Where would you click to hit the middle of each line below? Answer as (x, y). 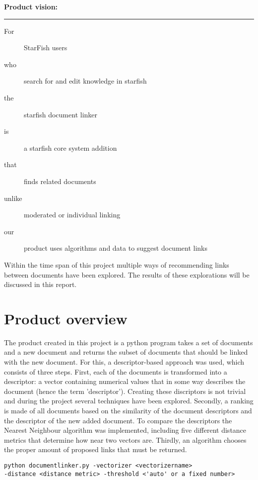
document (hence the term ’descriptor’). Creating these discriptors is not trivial (125, 391)
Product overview (66, 318)
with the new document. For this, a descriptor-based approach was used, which (124, 362)
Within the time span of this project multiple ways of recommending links (117, 264)
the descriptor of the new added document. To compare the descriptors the (118, 420)
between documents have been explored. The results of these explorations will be (127, 274)
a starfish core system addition (70, 147)
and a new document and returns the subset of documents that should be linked (126, 352)
